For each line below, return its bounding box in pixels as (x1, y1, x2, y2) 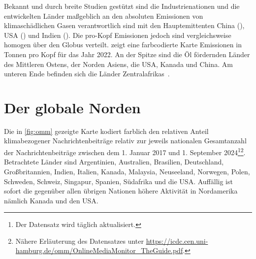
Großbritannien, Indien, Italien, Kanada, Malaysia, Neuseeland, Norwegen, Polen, (4, 166, 250, 176)
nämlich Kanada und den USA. (4, 195, 98, 205)
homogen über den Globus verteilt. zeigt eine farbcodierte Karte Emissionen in (4, 39, 242, 50)
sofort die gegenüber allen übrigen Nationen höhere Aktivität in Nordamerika (4, 186, 238, 196)
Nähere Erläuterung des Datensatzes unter (15, 235, 144, 246)
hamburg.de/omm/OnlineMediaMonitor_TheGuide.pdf (15, 245, 183, 256)
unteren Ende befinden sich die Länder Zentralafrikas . (4, 68, 170, 79)
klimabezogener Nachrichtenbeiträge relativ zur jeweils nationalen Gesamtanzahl (4, 135, 247, 146)
